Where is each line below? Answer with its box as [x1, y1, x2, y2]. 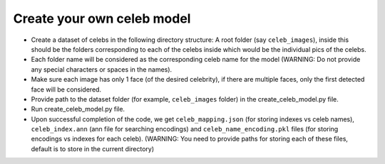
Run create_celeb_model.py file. [31, 105, 125, 114]
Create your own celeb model [13, 11, 191, 26]
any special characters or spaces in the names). [31, 65, 173, 74]
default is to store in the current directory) [31, 144, 155, 153]
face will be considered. [31, 85, 102, 94]
